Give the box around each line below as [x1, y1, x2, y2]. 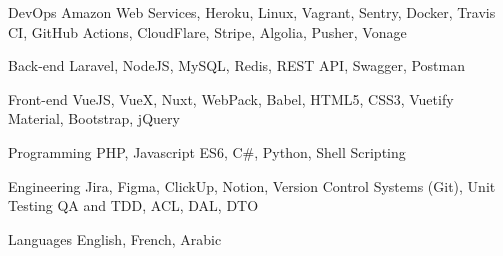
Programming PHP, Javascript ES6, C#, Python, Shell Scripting [8, 141, 406, 162]
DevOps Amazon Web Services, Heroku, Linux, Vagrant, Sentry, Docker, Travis [8, 2, 496, 22]
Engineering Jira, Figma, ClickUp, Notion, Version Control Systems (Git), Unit [8, 175, 496, 196]
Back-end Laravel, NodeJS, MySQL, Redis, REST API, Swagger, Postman [8, 55, 466, 76]
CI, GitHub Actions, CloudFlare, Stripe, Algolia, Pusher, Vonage [8, 21, 407, 42]
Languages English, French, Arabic [8, 228, 222, 249]
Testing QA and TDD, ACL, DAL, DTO [8, 195, 259, 216]
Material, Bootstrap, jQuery [8, 108, 180, 129]
